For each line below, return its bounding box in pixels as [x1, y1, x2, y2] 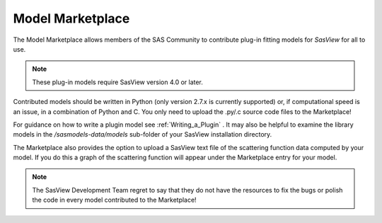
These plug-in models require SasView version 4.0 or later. [32, 78, 203, 86]
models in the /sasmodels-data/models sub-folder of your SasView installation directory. [13, 130, 272, 139]
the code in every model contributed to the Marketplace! [32, 195, 197, 205]
